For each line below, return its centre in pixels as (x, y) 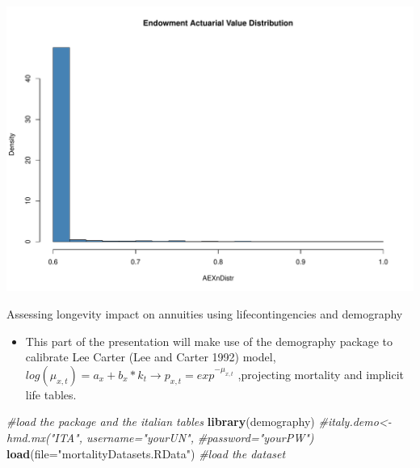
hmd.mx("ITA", (45, 437)
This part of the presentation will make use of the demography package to (209, 341)
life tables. (51, 394)
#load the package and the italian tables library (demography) (161, 422)
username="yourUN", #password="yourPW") (200, 437)
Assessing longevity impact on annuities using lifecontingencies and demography (205, 314)
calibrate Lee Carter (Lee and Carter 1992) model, (151, 357)
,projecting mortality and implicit (321, 374)
